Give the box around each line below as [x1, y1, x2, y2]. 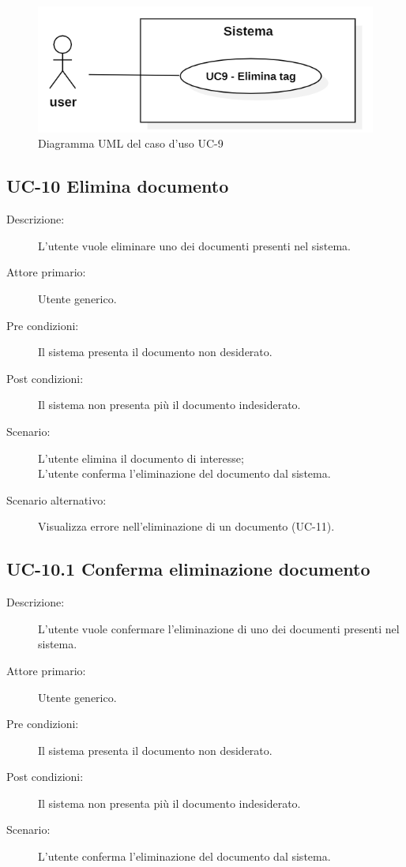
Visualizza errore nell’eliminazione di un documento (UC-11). [38, 518, 335, 535]
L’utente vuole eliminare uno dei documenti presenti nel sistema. [38, 237, 351, 253]
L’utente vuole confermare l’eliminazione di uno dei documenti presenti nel [38, 620, 400, 636]
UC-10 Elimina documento [6, 174, 229, 198]
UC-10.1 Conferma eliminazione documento [6, 557, 370, 581]
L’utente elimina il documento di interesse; [38, 449, 244, 466]
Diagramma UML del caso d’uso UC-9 [38, 135, 224, 152]
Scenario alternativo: [6, 491, 107, 508]
